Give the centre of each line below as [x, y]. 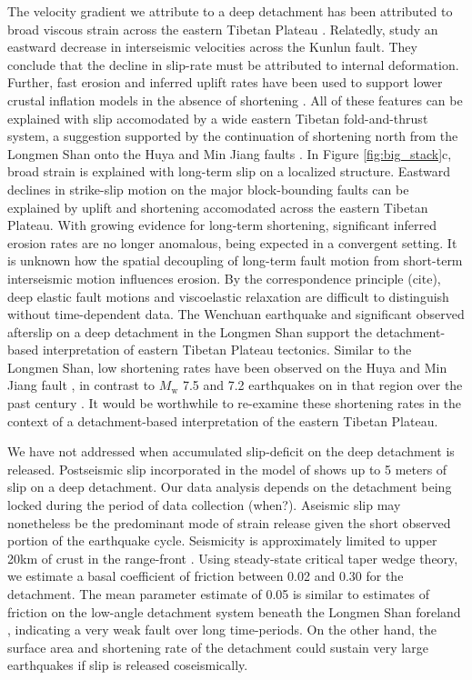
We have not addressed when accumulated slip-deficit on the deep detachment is [231, 451]
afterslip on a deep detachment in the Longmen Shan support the [190, 331]
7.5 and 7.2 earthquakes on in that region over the [322, 385]
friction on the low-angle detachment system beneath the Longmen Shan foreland [234, 611]
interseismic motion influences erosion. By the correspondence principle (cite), [224, 278]
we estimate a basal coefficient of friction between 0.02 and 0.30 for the [206, 576]
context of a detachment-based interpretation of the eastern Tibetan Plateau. [223, 420]
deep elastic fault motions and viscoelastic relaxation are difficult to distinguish [228, 296]
